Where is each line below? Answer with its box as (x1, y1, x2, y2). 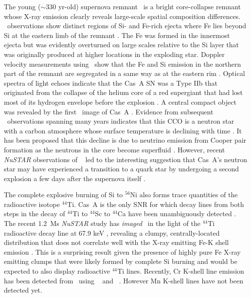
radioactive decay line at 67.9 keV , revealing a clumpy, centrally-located (4, 227, 220, 238)
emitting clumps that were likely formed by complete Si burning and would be (4, 256, 237, 266)
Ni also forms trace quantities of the (130, 189, 238, 200)
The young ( (4, 1, 41, 11)
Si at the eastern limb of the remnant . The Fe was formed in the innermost (4, 30, 230, 40)
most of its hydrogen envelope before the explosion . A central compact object (4, 96, 236, 107)
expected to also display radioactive (4, 266, 110, 276)
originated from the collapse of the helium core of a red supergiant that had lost (4, 87, 243, 97)
